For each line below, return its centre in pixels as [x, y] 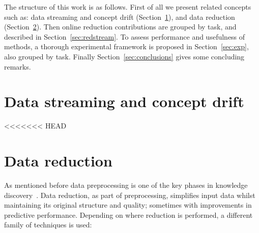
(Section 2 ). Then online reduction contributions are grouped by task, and [120, 27]
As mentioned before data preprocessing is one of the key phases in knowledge [126, 185]
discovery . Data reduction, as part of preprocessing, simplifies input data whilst [130, 195]
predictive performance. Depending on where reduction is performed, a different [128, 214]
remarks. [18, 66]
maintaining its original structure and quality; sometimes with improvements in [128, 205]
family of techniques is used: [48, 225]
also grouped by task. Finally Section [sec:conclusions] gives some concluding [124, 56]
